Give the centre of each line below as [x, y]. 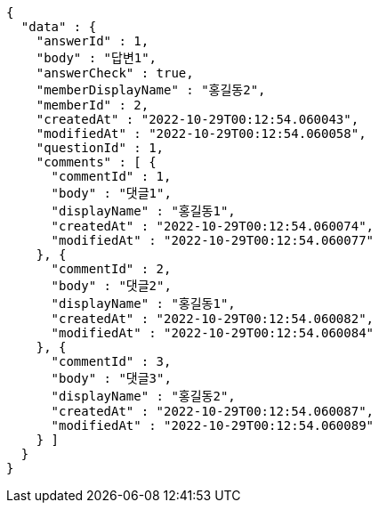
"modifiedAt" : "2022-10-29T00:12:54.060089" [213, 425]
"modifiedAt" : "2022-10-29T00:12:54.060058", [201, 134]
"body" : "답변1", [97, 58]
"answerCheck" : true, [115, 73]
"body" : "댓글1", [111, 193]
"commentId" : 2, [111, 269]
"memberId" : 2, [93, 105]
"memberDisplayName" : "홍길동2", [151, 90]
